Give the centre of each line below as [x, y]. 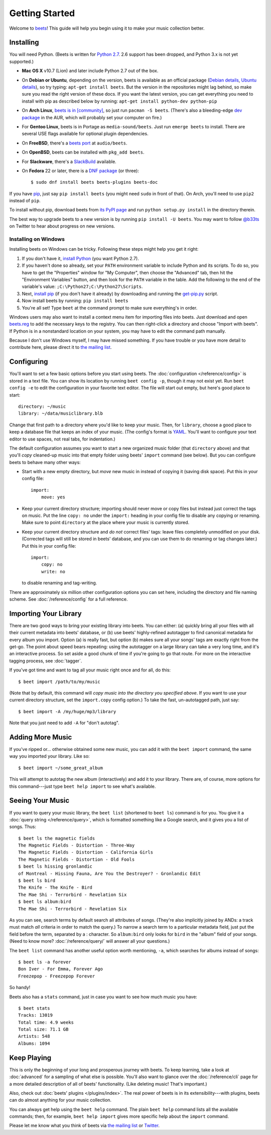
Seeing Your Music [39, 801]
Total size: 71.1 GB [43, 1030]
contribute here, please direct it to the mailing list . [60, 347]
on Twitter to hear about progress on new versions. [62, 226]
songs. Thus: [23, 827]
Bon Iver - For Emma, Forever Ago [60, 969]
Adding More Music [41, 737]
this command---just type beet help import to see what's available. [83, 786]
